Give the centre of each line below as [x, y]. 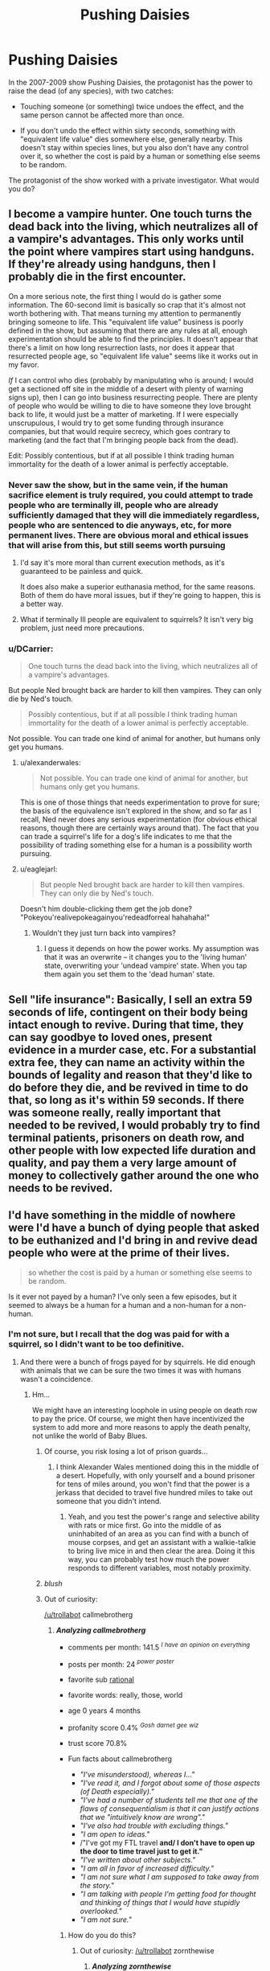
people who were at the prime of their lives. [119, 1253]
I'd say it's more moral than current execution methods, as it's [122, 563]
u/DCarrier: [31, 649]
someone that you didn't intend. [109, 1501]
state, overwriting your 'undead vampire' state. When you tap [145, 965]
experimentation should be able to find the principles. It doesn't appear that [133, 338]
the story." [97, 1885]
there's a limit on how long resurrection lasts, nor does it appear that [121, 347]
